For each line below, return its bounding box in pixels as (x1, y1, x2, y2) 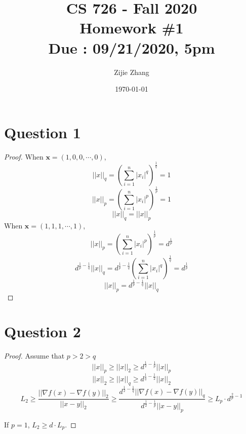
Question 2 (4, 321, 81, 342)
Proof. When (4, 151, 44, 162)
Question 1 (4, 122, 81, 142)
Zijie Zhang (114, 66, 149, 77)
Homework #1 (79, 17, 184, 38)
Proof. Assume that (4, 350, 65, 361)
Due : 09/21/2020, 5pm (48, 37, 215, 58)
